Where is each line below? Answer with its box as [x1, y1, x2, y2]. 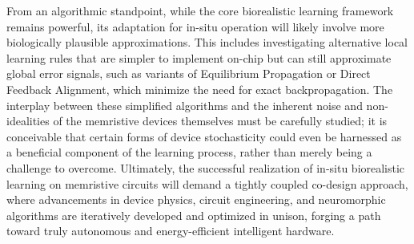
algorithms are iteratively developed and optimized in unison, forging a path [6, 206, 381, 223]
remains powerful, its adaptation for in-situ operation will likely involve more [6, 18, 384, 35]
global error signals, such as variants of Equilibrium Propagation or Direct [6, 65, 371, 82]
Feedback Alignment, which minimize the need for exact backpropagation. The [6, 80, 393, 97]
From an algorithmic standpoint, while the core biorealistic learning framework [6, 2, 394, 18]
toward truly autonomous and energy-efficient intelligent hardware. [6, 222, 335, 239]
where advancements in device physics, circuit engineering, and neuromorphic [6, 191, 386, 208]
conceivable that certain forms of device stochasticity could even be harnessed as [6, 128, 402, 144]
